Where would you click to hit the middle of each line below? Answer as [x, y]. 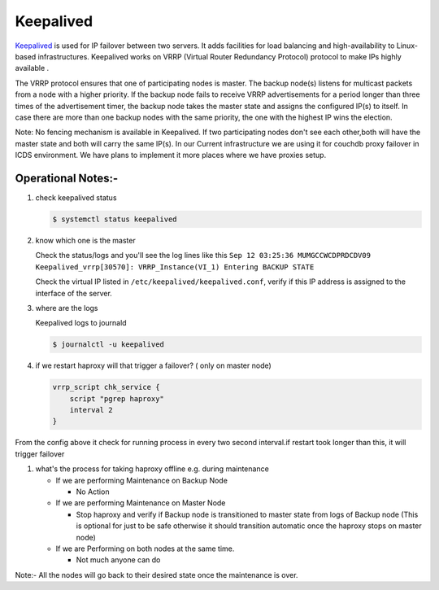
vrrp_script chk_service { [106, 387]
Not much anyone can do [118, 560]
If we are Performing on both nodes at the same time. [145, 548]
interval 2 [91, 410]
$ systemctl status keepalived [115, 219]
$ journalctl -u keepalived [108, 345]
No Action [93, 492]
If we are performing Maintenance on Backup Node [141, 480]
